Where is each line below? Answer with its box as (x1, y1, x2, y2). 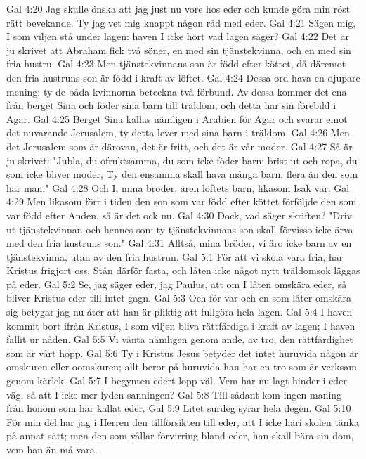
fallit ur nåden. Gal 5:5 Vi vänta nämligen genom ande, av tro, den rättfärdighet (6, 332, 353, 347)
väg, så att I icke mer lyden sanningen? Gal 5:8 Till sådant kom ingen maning (6, 387, 342, 401)
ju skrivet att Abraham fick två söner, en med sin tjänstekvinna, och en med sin (6, 42, 351, 57)
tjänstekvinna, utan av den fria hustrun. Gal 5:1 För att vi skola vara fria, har (6, 249, 344, 264)
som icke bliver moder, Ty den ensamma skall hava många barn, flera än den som (6, 167, 358, 181)
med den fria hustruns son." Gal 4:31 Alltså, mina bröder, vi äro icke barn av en (6, 235, 352, 250)
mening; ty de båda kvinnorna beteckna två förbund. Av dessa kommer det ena (6, 84, 347, 98)
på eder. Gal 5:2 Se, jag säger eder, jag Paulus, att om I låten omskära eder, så (6, 276, 347, 291)
